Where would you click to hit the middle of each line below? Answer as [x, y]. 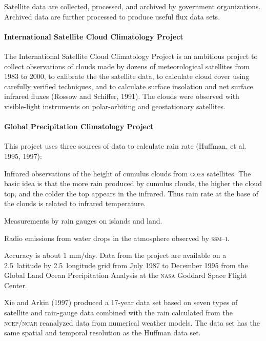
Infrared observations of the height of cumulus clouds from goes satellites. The [128, 173]
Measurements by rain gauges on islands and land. [83, 220]
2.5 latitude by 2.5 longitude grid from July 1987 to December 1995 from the [126, 265]
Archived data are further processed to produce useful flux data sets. [112, 16]
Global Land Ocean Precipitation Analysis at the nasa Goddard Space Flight [126, 275]
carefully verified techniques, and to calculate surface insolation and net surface [129, 86]
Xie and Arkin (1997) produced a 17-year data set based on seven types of [121, 302]
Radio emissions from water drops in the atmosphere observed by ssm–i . [117, 238]
